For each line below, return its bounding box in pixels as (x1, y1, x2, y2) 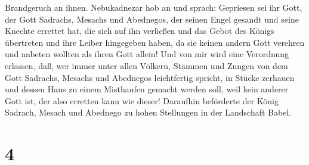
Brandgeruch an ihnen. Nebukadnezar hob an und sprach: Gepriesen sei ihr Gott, (5, 1, 302, 13)
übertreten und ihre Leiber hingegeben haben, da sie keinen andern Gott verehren (5, 36, 305, 48)
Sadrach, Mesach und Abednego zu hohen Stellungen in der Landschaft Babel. (5, 106, 292, 119)
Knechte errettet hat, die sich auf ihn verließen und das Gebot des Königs (5, 24, 274, 37)
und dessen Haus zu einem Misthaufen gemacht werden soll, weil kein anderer (5, 83, 289, 95)
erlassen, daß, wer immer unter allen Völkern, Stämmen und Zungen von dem (5, 59, 288, 71)
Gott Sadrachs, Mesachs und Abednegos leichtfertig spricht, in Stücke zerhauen (5, 71, 295, 83)
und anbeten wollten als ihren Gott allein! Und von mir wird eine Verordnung (5, 48, 289, 60)
